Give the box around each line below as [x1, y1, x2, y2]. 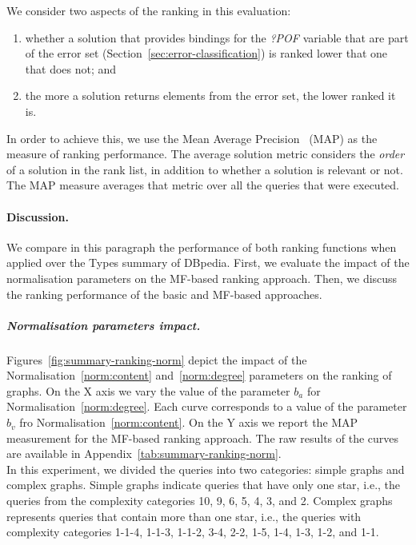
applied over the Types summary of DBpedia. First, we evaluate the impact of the [6, 254, 410, 271]
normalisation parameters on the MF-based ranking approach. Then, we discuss [6, 269, 398, 286]
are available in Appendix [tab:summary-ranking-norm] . [6, 445, 282, 462]
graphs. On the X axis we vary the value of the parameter [6, 382, 290, 399]
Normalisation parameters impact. [6, 316, 201, 333]
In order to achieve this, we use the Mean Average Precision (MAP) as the [6, 129, 378, 146]
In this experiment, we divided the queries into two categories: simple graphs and [6, 460, 405, 477]
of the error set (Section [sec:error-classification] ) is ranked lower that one [25, 45, 387, 62]
